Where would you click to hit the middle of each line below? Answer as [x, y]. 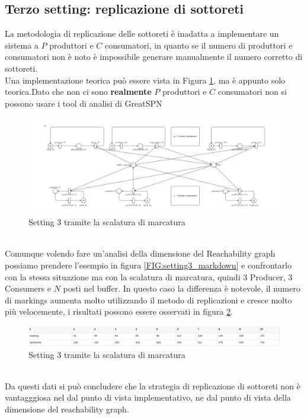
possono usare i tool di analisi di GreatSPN [84, 103]
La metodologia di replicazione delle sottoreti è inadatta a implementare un [142, 33]
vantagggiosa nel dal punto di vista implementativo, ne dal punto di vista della [148, 397]
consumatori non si [252, 92]
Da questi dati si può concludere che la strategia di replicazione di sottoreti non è [153, 386]
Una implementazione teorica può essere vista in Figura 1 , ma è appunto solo [145, 80]
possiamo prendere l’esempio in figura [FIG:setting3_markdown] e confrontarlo [148, 265]
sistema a [22, 45]
